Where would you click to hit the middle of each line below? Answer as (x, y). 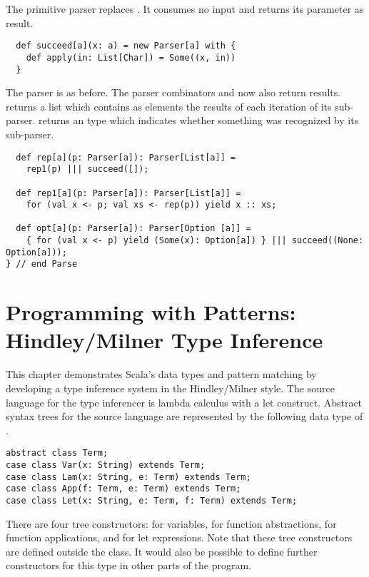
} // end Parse (42, 264)
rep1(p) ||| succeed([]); (87, 169)
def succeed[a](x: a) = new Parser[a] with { (126, 46)
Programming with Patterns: (151, 312)
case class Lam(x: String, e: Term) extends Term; (128, 477)
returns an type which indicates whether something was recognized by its (199, 120)
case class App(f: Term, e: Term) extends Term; (123, 489)
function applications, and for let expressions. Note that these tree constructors (179, 537)
